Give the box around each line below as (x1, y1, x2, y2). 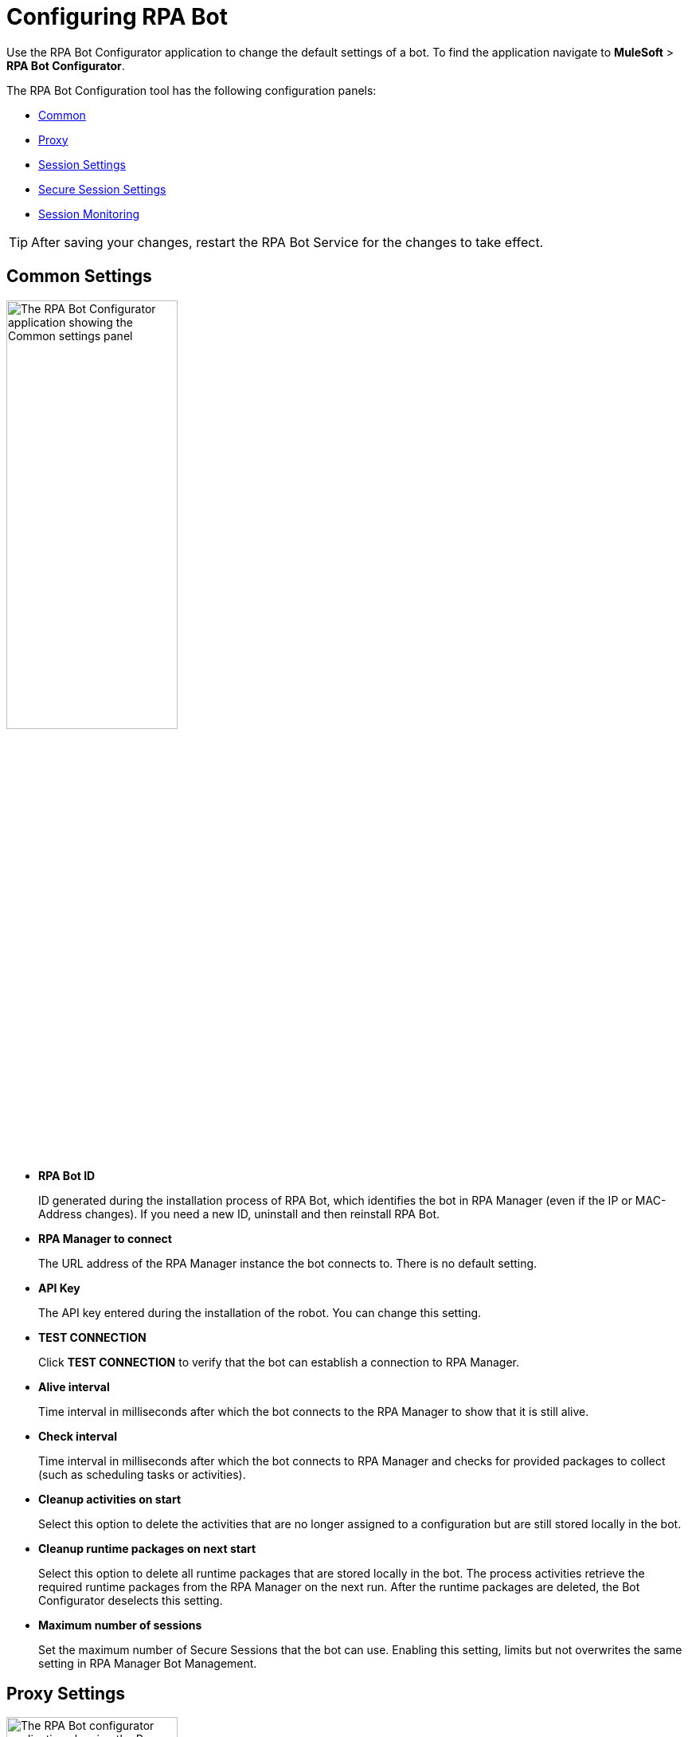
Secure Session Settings (38, 182, 166, 196)
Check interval (38, 1429, 118, 1443)
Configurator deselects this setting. (38, 1593, 223, 1607)
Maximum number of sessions (38, 1617, 202, 1632)
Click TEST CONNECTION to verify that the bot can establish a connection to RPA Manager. (38, 1355, 520, 1369)
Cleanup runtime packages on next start (38, 1541, 256, 1555)
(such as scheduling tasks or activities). (38, 1467, 246, 1481)
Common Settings (6, 266, 152, 287)
